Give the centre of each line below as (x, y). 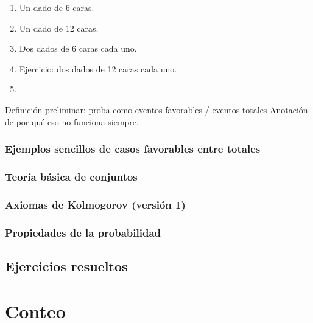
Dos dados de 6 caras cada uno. (78, 48)
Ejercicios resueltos (66, 266)
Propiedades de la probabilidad (83, 232)
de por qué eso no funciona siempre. (72, 121)
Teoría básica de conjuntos (71, 176)
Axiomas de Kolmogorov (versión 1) (95, 204)
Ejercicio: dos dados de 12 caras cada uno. (98, 68)
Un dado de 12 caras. (59, 28)
